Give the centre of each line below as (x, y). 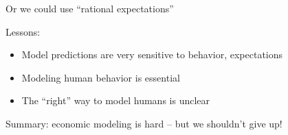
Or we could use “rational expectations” (90, 8)
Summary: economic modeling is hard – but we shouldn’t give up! (144, 123)
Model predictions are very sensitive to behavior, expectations (152, 54)
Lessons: (23, 31)
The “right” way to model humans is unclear (116, 100)
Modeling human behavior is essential (101, 77)
